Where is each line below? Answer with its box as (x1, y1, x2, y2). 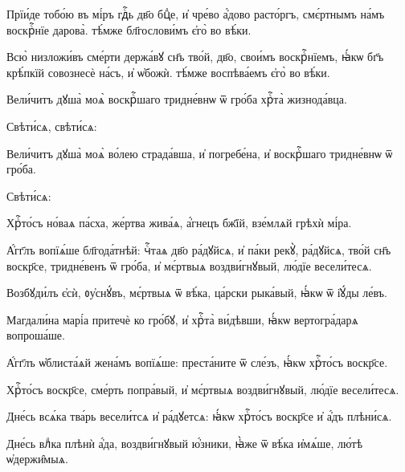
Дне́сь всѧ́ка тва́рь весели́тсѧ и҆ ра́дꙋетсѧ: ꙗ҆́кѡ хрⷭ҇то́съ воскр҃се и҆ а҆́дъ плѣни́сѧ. (6, 408, 392, 425)
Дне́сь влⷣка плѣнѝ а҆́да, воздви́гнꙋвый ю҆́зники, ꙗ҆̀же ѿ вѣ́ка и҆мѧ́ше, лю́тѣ (6, 434, 363, 451)
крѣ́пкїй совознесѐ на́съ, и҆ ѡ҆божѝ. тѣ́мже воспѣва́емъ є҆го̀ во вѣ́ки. (6, 63, 330, 80)
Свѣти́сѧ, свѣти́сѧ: (6, 117, 97, 134)
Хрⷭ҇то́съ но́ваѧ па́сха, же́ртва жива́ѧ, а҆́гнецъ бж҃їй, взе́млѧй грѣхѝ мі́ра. (6, 214, 352, 231)
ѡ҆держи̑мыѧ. (6, 450, 68, 467)
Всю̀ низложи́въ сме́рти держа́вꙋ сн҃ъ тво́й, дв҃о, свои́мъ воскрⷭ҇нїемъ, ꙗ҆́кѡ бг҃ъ (6, 48, 384, 65)
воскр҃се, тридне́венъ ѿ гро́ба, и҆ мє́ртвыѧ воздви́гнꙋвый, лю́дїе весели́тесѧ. (6, 257, 372, 274)
